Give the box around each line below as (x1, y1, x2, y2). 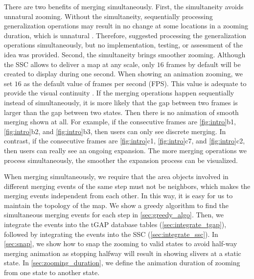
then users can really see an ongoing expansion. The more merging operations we (4, 145, 247, 155)
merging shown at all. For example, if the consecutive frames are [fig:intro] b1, (4, 116, 236, 127)
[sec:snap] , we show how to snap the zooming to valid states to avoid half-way (4, 238, 237, 249)
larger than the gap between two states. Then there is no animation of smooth (4, 107, 239, 117)
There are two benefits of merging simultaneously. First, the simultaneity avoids (4, 1, 244, 11)
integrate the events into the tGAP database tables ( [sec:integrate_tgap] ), (4, 219, 227, 230)
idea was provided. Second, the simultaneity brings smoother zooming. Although (4, 49, 246, 59)
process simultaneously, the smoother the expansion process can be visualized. (4, 155, 238, 165)
